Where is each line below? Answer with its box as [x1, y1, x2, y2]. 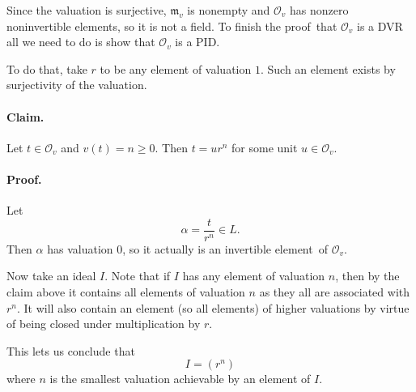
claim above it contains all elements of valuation [6, 283, 245, 300]
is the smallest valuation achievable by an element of [49, 370, 311, 387]
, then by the [335, 267, 400, 284]
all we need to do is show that [6, 33, 155, 50]
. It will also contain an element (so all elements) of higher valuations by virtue [17, 299, 410, 316]
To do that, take [6, 60, 87, 77]
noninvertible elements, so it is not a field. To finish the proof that [6, 17, 337, 34]
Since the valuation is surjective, [6, 2, 167, 18]
